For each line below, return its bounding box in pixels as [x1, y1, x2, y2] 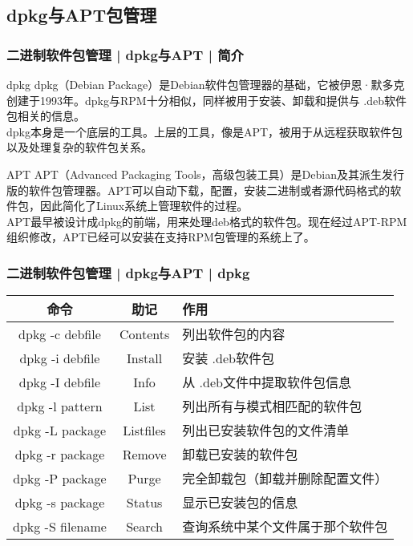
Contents [119, 324, 170, 343]
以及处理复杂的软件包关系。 [6, 139, 152, 156]
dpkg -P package [13, 468, 107, 487]
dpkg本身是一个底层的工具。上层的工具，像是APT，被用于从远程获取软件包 [6, 123, 403, 140]
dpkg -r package [14, 444, 105, 463]
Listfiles [123, 420, 166, 439]
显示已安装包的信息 [182, 493, 298, 512]
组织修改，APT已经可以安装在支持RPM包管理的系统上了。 [6, 229, 315, 245]
